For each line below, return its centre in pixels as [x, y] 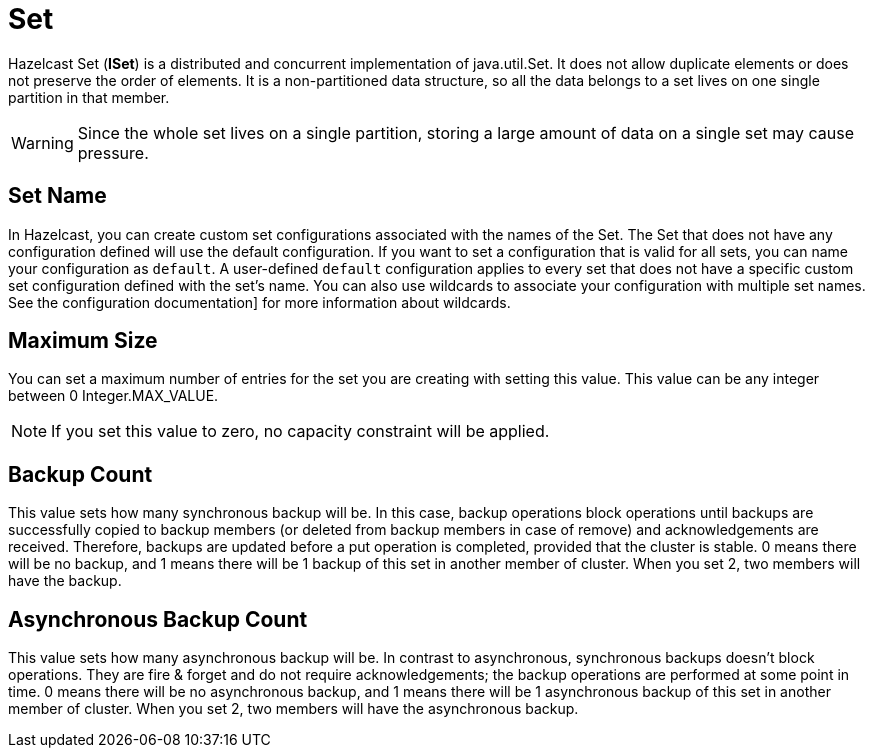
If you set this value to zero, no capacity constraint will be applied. [300, 431]
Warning [42, 142]
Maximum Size [83, 341]
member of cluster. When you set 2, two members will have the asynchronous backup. [293, 709]
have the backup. [65, 581]
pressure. [113, 152]
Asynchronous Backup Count [158, 619]
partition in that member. [89, 97]
